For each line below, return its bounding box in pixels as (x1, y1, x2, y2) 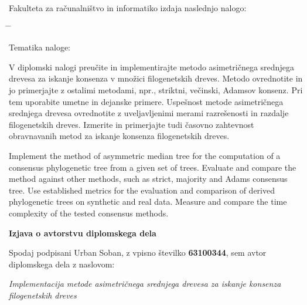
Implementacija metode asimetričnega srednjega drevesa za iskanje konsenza (9, 277, 281, 290)
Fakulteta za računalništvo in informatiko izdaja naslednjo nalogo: (9, 2, 247, 13)
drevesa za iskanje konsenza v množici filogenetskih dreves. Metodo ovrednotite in (9, 72, 303, 84)
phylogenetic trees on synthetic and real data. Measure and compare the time (9, 195, 287, 208)
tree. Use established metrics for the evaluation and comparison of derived (9, 184, 275, 196)
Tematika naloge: (9, 41, 70, 53)
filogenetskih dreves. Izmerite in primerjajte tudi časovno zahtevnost (9, 118, 254, 130)
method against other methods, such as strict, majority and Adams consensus (9, 172, 288, 185)
